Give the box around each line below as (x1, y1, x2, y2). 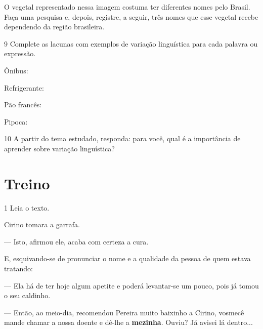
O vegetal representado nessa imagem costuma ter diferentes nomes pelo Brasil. (4, 2, 250, 12)
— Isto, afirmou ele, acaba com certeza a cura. (4, 236, 149, 246)
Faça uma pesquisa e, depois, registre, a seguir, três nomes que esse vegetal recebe (4, 11, 258, 22)
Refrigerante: (4, 82, 44, 93)
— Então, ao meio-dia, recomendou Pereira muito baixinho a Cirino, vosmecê (4, 307, 244, 317)
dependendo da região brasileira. (4, 21, 105, 32)
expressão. (4, 48, 36, 59)
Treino (4, 173, 50, 193)
